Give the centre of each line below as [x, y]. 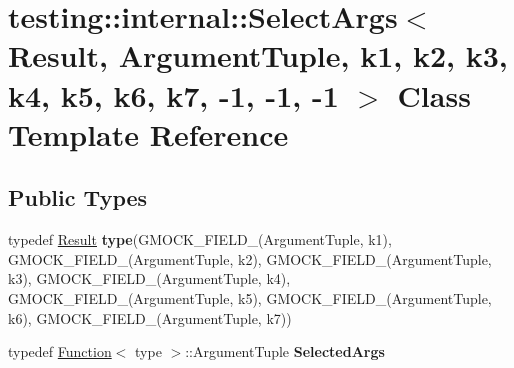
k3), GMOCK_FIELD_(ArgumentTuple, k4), [149, 278]
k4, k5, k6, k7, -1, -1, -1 [173, 94]
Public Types [78, 197]
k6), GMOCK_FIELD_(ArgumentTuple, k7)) [150, 317]
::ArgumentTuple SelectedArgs [285, 351]
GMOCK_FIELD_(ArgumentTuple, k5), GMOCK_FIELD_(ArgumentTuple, [250, 297]
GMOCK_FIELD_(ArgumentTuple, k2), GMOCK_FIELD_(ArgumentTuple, [250, 258]
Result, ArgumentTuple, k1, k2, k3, [258, 55]
